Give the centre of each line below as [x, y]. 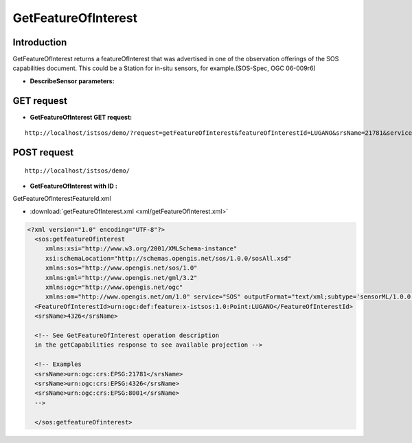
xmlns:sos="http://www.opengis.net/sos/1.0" [121, 268]
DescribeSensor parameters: [72, 81]
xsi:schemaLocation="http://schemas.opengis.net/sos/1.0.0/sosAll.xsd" [168, 258]
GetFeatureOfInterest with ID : [74, 186]
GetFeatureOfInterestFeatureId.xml [62, 199]
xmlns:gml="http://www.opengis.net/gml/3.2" [121, 278]
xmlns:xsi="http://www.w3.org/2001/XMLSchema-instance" [141, 249]
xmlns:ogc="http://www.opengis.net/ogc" [114, 288]
